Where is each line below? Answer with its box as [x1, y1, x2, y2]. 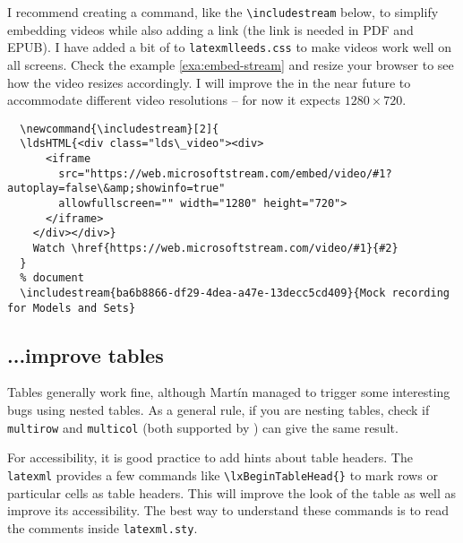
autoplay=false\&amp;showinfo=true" [7, 182, 226, 195]
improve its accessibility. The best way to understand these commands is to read [7, 501, 450, 520]
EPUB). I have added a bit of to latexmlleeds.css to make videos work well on [7, 38, 451, 56]
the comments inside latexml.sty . [7, 518, 198, 537]
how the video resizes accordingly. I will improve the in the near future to [7, 73, 411, 91]
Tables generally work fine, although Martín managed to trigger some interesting [7, 383, 450, 401]
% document [20, 271, 84, 285]
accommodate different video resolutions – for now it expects [7, 90, 341, 109]
